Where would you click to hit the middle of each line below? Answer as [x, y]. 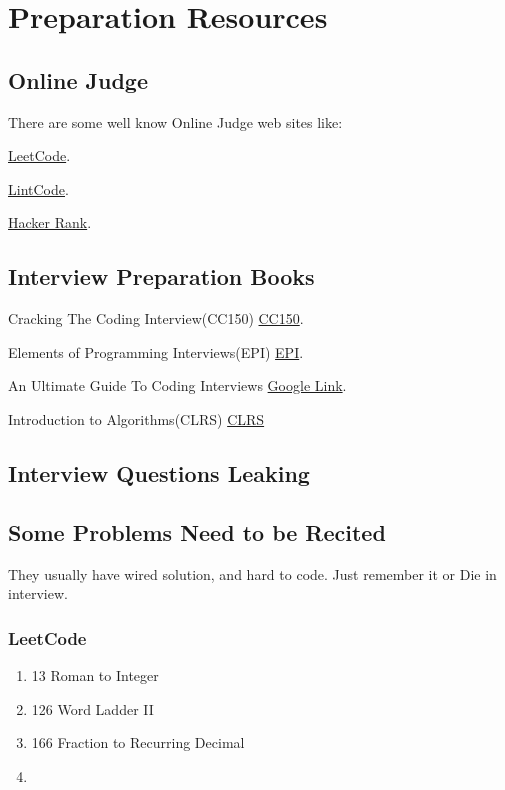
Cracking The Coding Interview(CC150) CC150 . [156, 318]
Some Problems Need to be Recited [197, 531]
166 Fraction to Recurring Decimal [138, 742]
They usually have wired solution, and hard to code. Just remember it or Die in [252, 573]
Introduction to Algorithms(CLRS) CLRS [136, 418]
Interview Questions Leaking [159, 472]
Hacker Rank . [50, 222]
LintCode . [38, 188]
